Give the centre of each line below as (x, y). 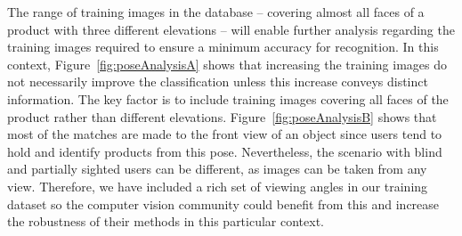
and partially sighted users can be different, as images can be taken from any (217, 169)
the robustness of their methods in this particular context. (166, 221)
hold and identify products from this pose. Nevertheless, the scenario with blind (225, 151)
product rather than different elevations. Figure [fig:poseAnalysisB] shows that (222, 116)
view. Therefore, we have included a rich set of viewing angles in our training (218, 186)
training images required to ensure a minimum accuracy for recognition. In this (223, 47)
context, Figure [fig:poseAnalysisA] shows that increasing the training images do (227, 64)
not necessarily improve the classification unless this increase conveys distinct (218, 81)
